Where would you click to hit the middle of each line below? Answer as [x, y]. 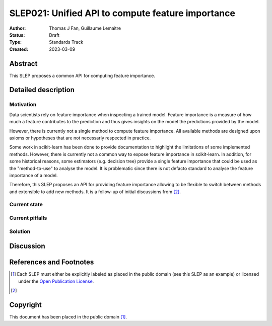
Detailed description [42, 90]
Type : [16, 42]
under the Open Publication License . [56, 281]
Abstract [23, 64]
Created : [19, 49]
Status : [17, 35]
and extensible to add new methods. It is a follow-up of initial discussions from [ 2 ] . [95, 192]
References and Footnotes [52, 262]
